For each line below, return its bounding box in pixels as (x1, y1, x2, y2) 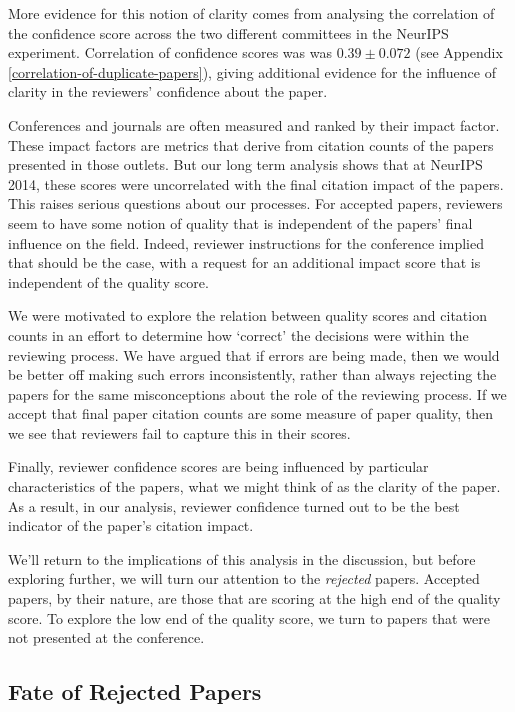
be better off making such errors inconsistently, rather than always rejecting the (8, 364, 497, 385)
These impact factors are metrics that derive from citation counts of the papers (8, 134, 494, 155)
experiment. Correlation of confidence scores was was (8, 42, 332, 63)
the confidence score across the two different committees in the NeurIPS (8, 22, 449, 43)
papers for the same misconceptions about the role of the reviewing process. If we (8, 383, 507, 404)
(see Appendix (415, 42, 503, 63)
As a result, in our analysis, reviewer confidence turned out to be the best (8, 495, 460, 516)
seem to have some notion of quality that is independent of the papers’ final (8, 212, 473, 233)
